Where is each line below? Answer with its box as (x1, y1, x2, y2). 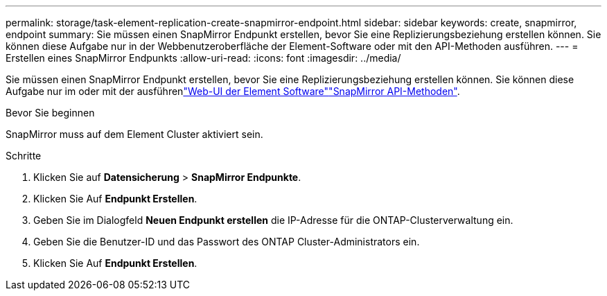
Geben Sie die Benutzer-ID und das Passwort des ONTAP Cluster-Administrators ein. (33, 236, 420, 247)
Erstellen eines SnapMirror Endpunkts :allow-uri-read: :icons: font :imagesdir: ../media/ (6, 52, 401, 64)
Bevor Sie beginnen (6, 107, 95, 119)
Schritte (6, 150, 42, 162)
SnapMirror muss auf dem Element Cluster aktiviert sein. (6, 128, 263, 140)
